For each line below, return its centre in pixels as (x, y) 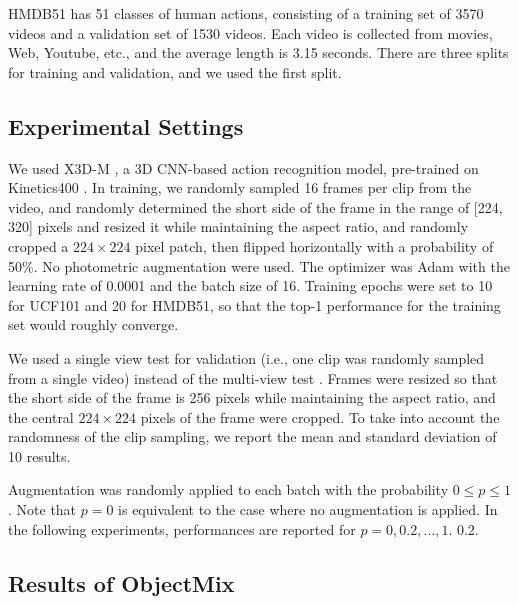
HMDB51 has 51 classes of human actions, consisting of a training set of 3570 (246, 13)
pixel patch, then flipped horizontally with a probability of (314, 245)
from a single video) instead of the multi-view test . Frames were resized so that (253, 377)
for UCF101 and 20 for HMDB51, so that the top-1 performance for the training (254, 304)
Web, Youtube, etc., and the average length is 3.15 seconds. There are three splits (258, 52)
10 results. (39, 455)
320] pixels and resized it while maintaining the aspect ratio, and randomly (238, 226)
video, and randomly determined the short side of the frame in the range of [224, (255, 206)
